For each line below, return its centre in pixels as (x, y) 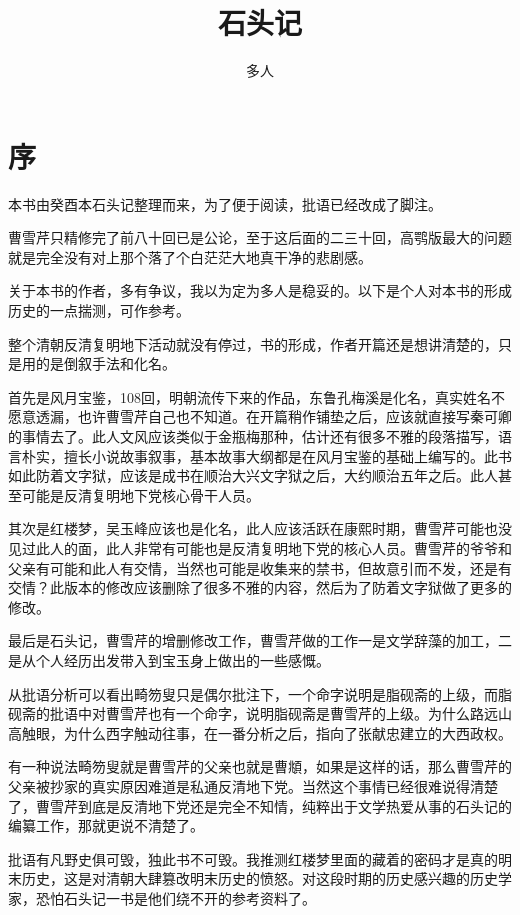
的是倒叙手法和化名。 (105, 363)
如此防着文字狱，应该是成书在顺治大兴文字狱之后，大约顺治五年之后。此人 (253, 475)
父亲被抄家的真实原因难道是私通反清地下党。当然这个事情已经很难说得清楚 (253, 785)
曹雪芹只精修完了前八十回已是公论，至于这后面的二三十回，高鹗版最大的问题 (260, 237)
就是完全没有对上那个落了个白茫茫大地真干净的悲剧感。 (190, 256)
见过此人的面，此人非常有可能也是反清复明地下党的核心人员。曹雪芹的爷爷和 (260, 547)
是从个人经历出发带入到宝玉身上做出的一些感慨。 (169, 659)
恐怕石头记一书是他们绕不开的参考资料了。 (175, 897)
